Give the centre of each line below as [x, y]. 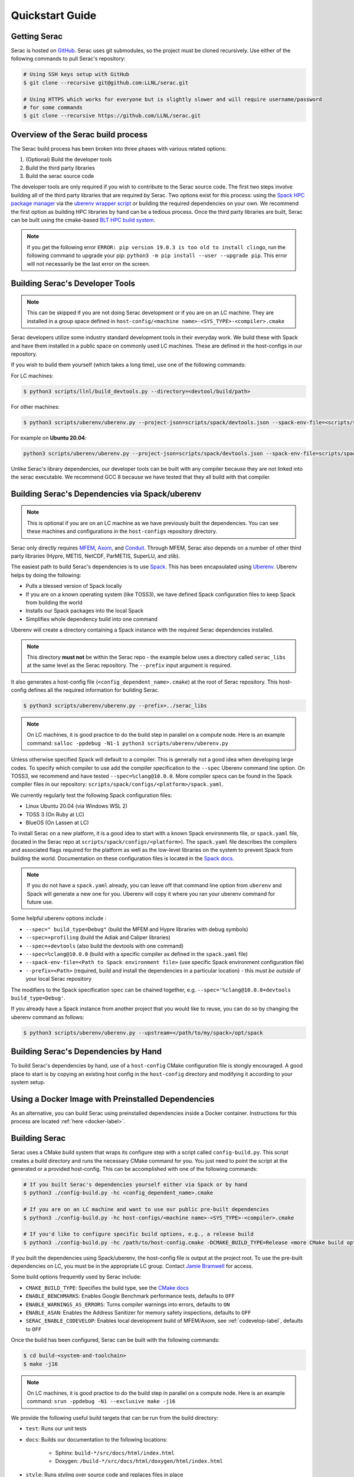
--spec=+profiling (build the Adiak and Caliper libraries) [98, 938]
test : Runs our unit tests [56, 1429]
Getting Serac [37, 36]
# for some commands [53, 107]
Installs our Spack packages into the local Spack [85, 611]
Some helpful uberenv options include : [58, 918]
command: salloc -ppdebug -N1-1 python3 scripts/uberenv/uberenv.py [127, 743]
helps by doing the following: [46, 575]
